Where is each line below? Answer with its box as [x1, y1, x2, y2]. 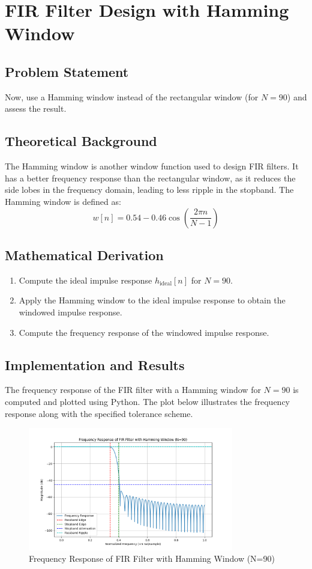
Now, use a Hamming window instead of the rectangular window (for [5, 90, 259, 103]
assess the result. [5, 102, 67, 115]
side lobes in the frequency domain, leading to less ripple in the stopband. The [5, 183, 294, 196]
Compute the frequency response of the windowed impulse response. [19, 326, 269, 338]
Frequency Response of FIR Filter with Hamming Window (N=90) [29, 552, 275, 565]
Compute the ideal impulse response [19, 273, 152, 286]
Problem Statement [5, 62, 129, 81]
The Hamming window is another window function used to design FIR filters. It [5, 160, 299, 172]
